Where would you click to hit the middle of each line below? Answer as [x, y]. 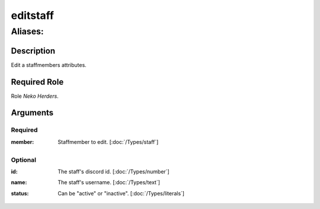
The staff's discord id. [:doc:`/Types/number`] [114, 171]
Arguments [32, 113]
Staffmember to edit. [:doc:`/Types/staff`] [108, 142]
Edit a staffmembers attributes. [49, 65]
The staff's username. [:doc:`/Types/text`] [109, 182]
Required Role [37, 82]
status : [20, 193]
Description [33, 51]
